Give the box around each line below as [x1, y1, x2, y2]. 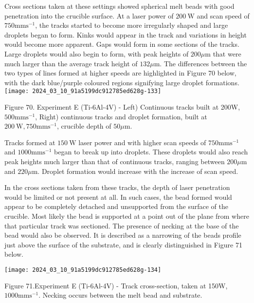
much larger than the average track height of [4, 58, 138, 68]
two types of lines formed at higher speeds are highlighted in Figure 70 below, [4, 68, 236, 78]
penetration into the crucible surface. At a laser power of [4, 10, 174, 20]
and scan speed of [197, 10, 250, 20]
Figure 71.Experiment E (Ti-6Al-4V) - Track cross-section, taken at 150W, [4, 280, 228, 290]
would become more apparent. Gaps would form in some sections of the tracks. [4, 39, 239, 49]
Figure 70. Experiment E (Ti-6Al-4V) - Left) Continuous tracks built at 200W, [4, 102, 240, 112]
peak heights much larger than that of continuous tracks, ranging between [4, 156, 225, 166]
